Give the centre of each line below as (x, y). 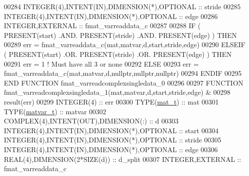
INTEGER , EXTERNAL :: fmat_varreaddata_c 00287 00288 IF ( (102, 26)
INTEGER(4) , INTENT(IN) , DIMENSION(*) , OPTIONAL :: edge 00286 (111, 16)
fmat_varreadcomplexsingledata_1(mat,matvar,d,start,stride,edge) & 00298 (117, 92)
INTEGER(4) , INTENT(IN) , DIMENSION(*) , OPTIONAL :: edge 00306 (111, 149)
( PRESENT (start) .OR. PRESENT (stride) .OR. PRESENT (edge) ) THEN (118, 54)
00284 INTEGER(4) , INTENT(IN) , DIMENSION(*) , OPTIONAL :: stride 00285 (122, 6)
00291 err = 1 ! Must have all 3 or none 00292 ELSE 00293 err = (101, 63)
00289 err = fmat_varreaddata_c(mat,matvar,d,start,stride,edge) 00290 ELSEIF (125, 44)
